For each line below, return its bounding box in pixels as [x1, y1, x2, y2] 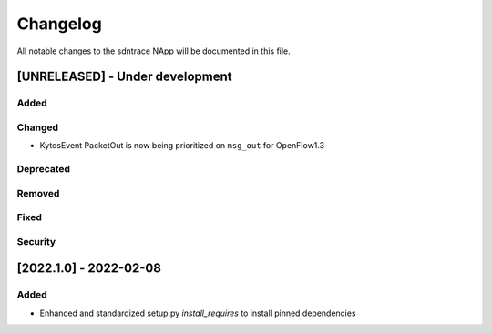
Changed [16, 121, 59, 134]
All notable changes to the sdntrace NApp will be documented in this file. [16, 45, 291, 56]
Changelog [16, 14, 102, 34]
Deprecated [16, 163, 71, 176]
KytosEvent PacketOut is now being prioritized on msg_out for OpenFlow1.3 [39, 140, 325, 151]
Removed [16, 187, 60, 199]
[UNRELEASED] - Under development [16, 69, 232, 85]
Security [16, 235, 56, 247]
